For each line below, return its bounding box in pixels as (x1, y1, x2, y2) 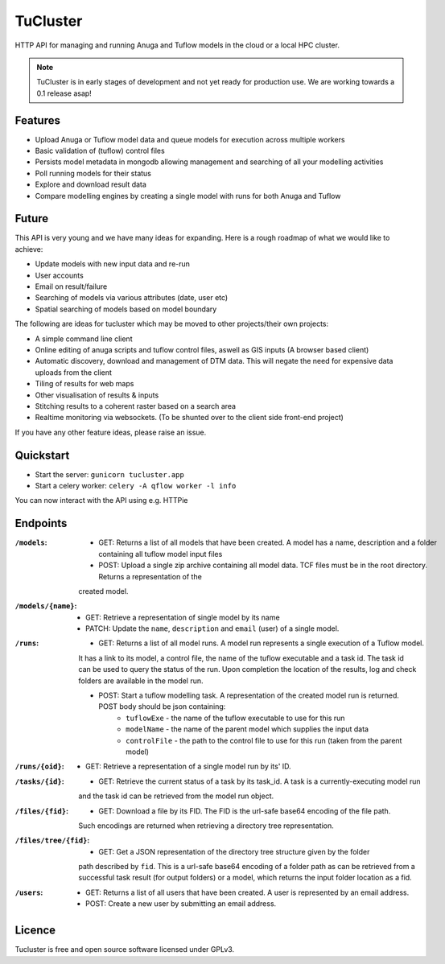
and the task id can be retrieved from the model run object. (78, 791, 274, 801)
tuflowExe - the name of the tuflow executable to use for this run (126, 713, 345, 723)
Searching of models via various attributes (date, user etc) (35, 293, 229, 303)
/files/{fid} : (14, 805, 68, 816)
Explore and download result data (35, 179, 146, 189)
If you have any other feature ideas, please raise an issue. (14, 427, 207, 437)
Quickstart (14, 448, 70, 462)
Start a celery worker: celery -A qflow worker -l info (35, 481, 237, 491)
